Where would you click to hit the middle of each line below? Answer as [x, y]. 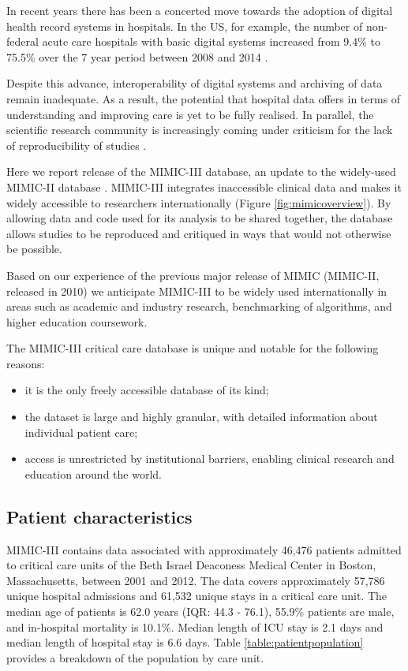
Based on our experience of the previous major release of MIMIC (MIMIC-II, [193, 275]
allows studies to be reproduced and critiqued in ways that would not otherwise [199, 233]
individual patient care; [81, 432]
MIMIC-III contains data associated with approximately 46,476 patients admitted [204, 549]
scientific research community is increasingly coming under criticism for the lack [200, 130]
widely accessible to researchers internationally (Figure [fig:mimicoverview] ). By [199, 202]
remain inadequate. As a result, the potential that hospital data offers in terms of [204, 98]
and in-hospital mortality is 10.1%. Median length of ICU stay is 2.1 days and [195, 626]
